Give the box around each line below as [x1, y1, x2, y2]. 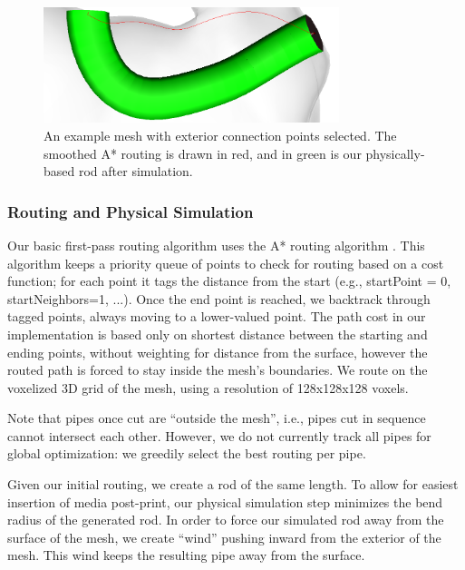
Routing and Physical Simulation [7, 200, 254, 222]
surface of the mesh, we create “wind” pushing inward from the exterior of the [7, 527, 441, 546]
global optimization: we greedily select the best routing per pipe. [7, 444, 366, 463]
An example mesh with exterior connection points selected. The [44, 125, 397, 144]
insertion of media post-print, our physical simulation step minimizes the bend [7, 492, 443, 511]
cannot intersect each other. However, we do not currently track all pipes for [7, 426, 431, 445]
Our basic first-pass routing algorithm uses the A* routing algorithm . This [7, 235, 425, 254]
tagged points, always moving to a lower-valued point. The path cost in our [7, 307, 426, 326]
